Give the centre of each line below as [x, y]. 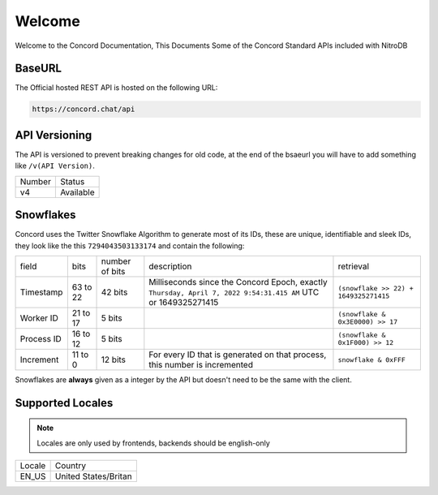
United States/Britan [94, 476]
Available [77, 192]
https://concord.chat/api [84, 109]
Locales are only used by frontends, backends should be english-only [154, 443]
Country [71, 466]
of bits [113, 272]
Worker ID [39, 318]
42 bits [114, 292]
